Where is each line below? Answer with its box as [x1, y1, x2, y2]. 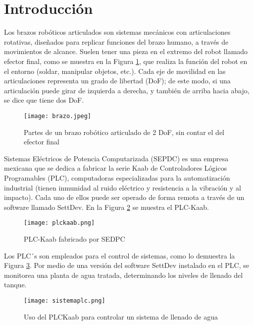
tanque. [4, 279, 27, 290]
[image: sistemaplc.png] [24, 297, 105, 304]
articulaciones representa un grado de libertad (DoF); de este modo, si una [4, 75, 231, 86]
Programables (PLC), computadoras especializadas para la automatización [4, 172, 230, 183]
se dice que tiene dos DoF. [4, 95, 84, 105]
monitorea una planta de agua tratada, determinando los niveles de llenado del [4, 269, 243, 280]
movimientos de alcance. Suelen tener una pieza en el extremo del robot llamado [4, 46, 248, 57]
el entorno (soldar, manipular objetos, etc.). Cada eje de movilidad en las [4, 65, 226, 76]
